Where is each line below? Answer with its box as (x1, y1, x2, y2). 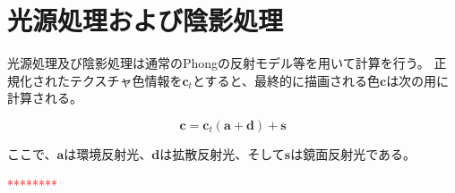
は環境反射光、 (64, 144, 152, 163)
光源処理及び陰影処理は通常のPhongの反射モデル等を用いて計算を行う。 (7, 54, 430, 72)
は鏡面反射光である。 (290, 144, 416, 163)
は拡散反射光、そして (159, 144, 285, 163)
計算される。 (7, 88, 82, 107)
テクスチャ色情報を (69, 71, 183, 89)
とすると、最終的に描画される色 (192, 71, 380, 89)
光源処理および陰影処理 (7, 2, 284, 38)
